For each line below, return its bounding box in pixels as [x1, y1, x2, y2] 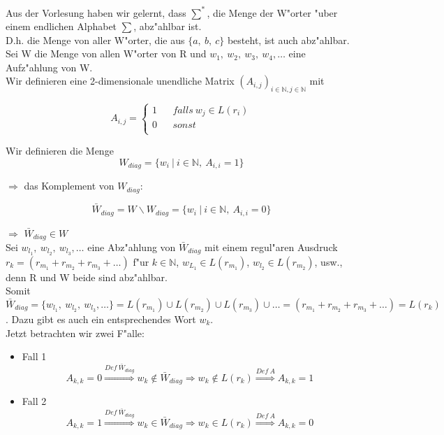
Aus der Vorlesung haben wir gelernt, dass [6, 5, 186, 20]
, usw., [314, 254, 343, 269]
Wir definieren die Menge [6, 143, 114, 158]
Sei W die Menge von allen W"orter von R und [6, 46, 207, 61]
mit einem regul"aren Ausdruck [205, 239, 338, 254]
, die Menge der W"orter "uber [207, 5, 338, 20]
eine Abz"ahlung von [87, 239, 176, 254]
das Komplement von [24, 178, 114, 193]
